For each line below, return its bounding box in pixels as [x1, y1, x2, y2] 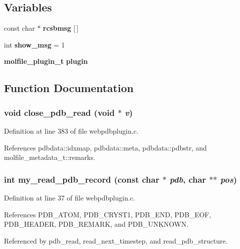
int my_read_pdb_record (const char [4, 173, 160, 185]
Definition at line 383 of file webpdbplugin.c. [4, 125, 139, 136]
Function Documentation [4, 80, 134, 96]
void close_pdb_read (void [4, 106, 115, 118]
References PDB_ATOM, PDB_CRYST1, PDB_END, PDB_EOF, [4, 209, 211, 219]
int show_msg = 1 [4, 39, 65, 50]
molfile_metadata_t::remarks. [4, 152, 95, 162]
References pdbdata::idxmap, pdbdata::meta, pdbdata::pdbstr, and [4, 142, 207, 152]
